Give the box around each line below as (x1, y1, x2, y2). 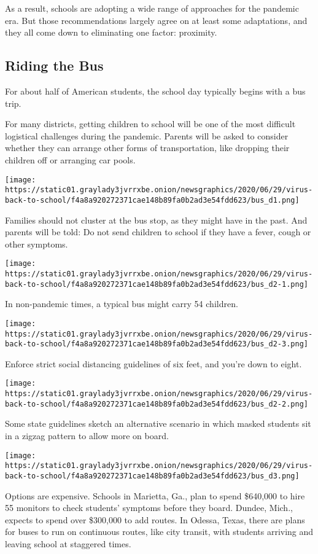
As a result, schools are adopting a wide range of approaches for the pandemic (5, 2, 299, 14)
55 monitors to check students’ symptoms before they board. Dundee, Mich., (5, 501, 293, 514)
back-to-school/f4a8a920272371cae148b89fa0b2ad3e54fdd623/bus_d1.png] (5, 195, 300, 205)
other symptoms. (5, 237, 68, 250)
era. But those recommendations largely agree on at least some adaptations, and (5, 14, 308, 26)
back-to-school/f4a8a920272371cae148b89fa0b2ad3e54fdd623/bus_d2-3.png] (5, 340, 308, 349)
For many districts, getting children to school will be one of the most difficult (5, 117, 296, 130)
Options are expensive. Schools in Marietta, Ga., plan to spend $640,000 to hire (5, 489, 305, 502)
